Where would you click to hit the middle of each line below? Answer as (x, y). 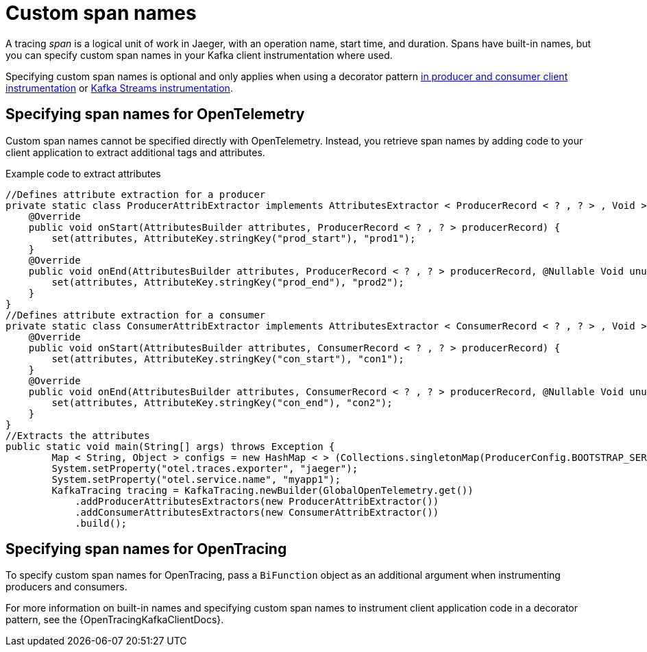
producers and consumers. (66, 587)
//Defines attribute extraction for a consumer (136, 315)
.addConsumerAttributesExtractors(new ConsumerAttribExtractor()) (257, 512)
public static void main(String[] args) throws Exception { (170, 446)
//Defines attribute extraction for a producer (136, 194)
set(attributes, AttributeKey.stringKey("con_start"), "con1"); (228, 359)
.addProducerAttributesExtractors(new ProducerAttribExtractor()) (257, 501)
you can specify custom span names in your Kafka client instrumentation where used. (199, 55)
